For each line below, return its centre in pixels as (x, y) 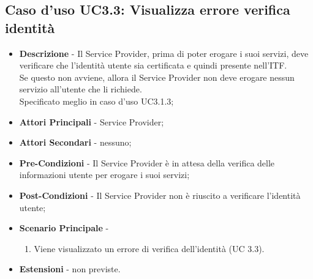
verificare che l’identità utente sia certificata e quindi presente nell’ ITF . (153, 65)
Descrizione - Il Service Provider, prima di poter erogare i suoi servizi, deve (164, 53)
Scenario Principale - (64, 228)
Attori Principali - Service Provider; (92, 121)
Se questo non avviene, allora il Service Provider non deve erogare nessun (157, 77)
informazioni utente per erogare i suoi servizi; (104, 175)
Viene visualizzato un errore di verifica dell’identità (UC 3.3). (149, 248)
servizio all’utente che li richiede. (81, 89)
